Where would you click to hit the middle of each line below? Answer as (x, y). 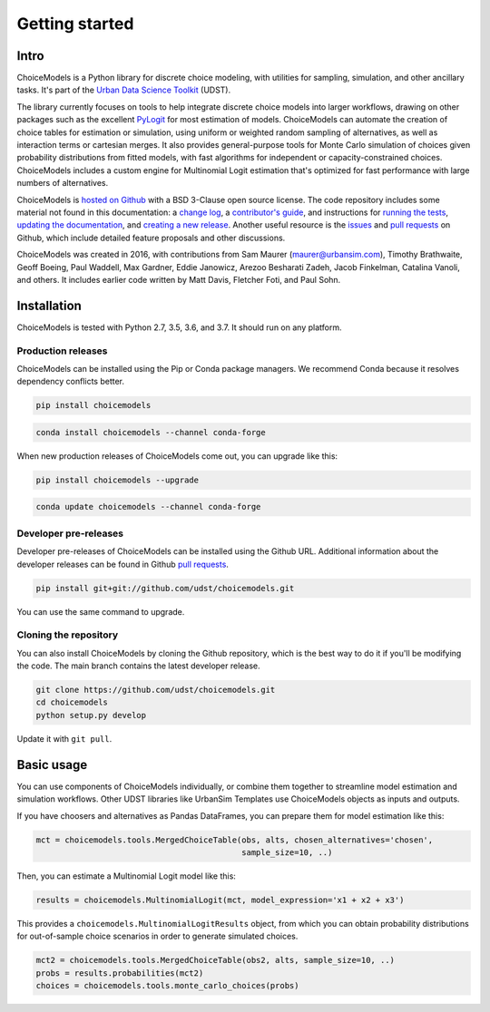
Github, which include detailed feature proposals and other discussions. (151, 238)
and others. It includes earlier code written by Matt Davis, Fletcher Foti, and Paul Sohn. (179, 279)
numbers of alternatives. (63, 183)
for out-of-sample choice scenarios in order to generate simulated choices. (157, 936)
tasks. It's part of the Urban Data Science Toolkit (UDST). (124, 90)
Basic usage (52, 765)
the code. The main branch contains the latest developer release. (138, 666)
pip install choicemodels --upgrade (118, 480)
